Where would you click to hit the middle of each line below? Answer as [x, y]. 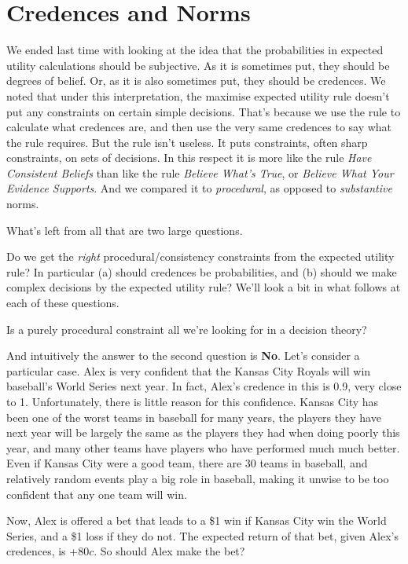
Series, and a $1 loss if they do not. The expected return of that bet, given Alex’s [202, 535]
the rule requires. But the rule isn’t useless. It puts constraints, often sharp [187, 142]
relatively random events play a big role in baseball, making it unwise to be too [198, 478]
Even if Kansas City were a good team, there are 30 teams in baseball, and [187, 463]
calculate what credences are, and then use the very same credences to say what [199, 127]
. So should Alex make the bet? [169, 551]
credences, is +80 [48, 551]
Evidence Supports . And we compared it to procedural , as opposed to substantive [199, 188]
